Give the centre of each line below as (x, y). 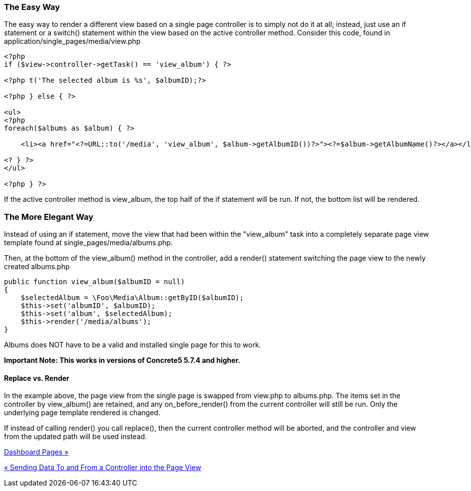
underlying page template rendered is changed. (82, 413)
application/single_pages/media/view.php (72, 41)
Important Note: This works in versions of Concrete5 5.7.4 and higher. (122, 360)
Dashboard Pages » (36, 452)
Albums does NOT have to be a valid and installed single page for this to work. (133, 345)
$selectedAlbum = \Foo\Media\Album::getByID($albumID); (132, 298)
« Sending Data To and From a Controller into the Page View (103, 468)
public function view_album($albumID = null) (95, 282)
